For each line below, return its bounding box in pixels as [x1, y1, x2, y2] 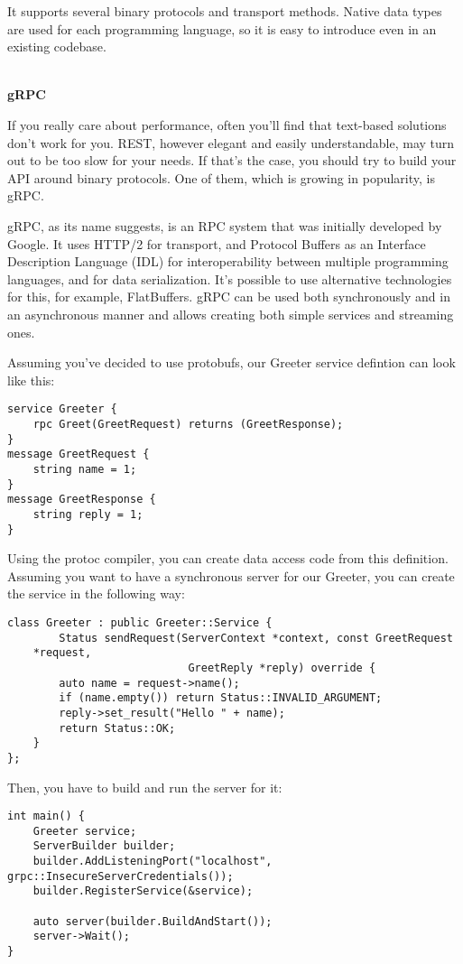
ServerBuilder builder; [32, 839, 176, 853]
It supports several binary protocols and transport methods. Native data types [7, 2, 442, 20]
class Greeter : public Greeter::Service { [7, 616, 273, 629]
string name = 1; [32, 462, 137, 476]
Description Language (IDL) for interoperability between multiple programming [7, 252, 449, 271]
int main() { [7, 810, 85, 823]
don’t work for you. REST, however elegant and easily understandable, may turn [7, 133, 455, 152]
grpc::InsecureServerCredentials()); [7, 869, 234, 883]
